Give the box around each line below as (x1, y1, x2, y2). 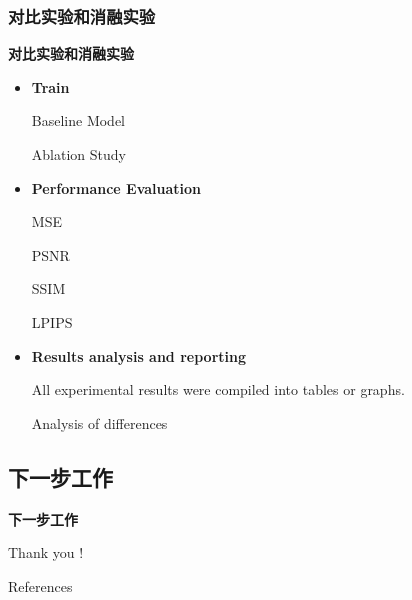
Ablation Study (31, 144, 126, 164)
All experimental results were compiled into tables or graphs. (31, 379, 405, 400)
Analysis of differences (31, 412, 168, 433)
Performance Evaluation (31, 177, 202, 198)
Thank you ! (8, 542, 84, 563)
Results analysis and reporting (31, 345, 246, 366)
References (8, 575, 73, 596)
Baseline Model (31, 110, 126, 131)
